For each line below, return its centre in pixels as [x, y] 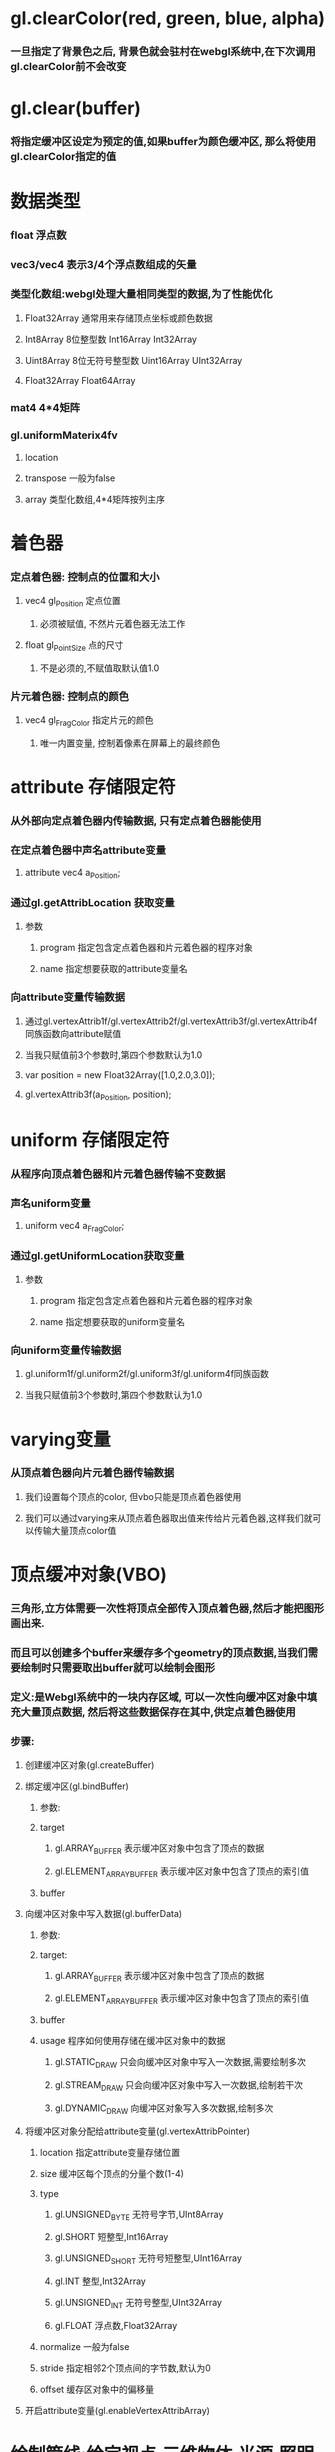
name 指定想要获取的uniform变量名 [112, 1322]
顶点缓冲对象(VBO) [89, 1574]
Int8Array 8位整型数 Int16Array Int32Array [111, 339]
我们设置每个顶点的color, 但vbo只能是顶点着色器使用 [133, 1496]
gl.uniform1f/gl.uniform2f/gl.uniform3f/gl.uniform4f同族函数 [147, 1374]
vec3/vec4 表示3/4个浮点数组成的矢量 [103, 265]
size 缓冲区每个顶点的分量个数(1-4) [112, 2173]
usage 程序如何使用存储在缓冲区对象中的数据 [132, 2041]
